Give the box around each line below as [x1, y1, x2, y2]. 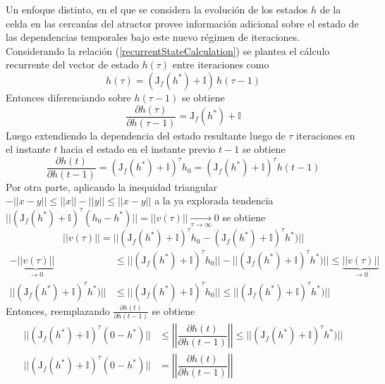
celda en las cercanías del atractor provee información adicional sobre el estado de [6, 16, 359, 30]
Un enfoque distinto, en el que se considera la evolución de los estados [6, 2, 308, 16]
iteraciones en [296, 128, 355, 142]
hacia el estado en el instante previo [60, 142, 216, 156]
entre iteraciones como [172, 57, 269, 72]
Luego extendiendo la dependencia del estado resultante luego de [6, 128, 286, 142]
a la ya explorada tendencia [154, 193, 274, 208]
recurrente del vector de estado [6, 57, 139, 72]
